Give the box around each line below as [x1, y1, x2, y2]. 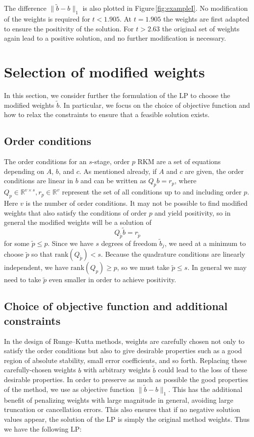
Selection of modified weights [4, 61, 205, 81]
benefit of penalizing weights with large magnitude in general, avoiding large [4, 394, 233, 405]
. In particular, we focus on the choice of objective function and [59, 99, 250, 110]
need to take [4, 274, 41, 285]
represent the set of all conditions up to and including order [62, 187, 242, 197]
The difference [4, 3, 47, 13]
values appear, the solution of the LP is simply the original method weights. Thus [4, 413, 250, 424]
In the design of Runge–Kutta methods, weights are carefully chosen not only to [4, 336, 245, 346]
